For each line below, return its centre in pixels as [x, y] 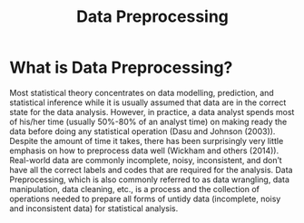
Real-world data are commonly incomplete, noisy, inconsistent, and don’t [146, 160]
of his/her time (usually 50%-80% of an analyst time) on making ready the [148, 121]
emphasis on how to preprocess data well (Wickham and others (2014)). [144, 150]
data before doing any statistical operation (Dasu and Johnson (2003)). [142, 131]
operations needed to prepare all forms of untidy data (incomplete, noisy [145, 199]
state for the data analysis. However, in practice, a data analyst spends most [152, 111]
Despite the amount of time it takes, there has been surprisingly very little [147, 141]
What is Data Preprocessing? [121, 68]
